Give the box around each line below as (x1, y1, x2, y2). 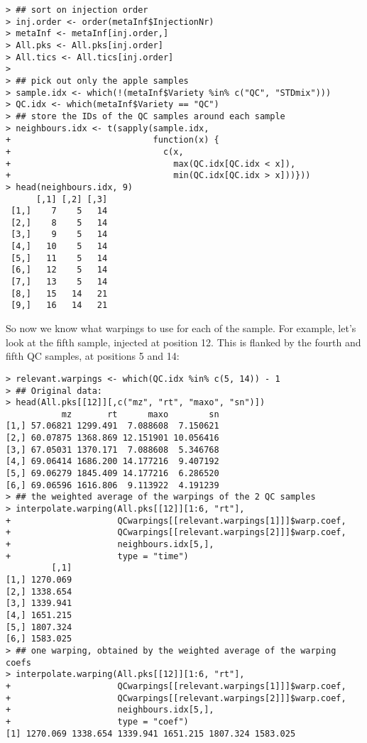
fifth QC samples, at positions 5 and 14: (6, 348, 180, 363)
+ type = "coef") (6, 716, 189, 727)
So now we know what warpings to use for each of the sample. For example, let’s (6, 321, 356, 336)
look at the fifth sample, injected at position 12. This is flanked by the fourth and (6, 334, 361, 349)
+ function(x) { (6, 135, 219, 145)
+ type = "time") (6, 551, 189, 561)
